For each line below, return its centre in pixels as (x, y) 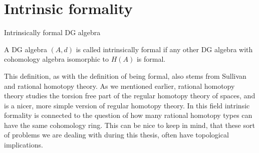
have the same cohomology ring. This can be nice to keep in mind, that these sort (129, 125)
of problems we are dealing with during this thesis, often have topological (116, 135)
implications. (24, 145)
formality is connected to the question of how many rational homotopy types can (128, 115)
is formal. (151, 59)
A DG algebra (26, 49)
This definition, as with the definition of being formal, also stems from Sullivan (125, 75)
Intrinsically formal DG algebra (52, 32)
